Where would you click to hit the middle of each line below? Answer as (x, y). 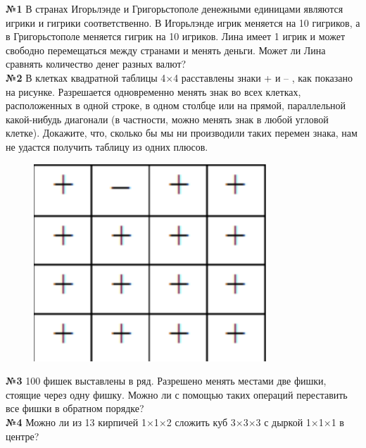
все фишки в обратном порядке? (75, 408)
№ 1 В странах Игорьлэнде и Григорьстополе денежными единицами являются (175, 8)
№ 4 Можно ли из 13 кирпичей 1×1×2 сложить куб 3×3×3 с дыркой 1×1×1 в (175, 422)
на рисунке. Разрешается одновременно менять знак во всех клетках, (153, 91)
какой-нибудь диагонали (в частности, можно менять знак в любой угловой (167, 119)
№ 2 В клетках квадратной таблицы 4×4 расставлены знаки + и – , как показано (179, 77)
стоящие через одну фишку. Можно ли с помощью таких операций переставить (177, 394)
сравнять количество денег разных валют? (96, 64)
